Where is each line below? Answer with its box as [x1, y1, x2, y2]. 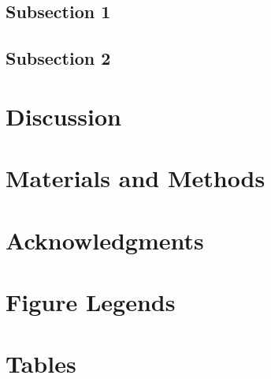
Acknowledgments [6, 223, 204, 256]
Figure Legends [6, 285, 176, 317]
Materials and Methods [6, 162, 265, 194]
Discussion [6, 99, 121, 132]
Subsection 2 [6, 46, 111, 70]
